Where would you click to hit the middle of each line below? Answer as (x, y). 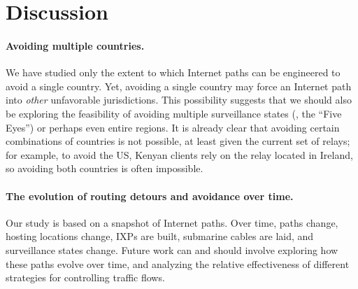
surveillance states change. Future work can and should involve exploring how (172, 249)
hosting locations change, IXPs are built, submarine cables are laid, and (160, 236)
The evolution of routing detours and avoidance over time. (150, 196)
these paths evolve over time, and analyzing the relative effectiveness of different (178, 263)
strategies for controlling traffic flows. (85, 277)
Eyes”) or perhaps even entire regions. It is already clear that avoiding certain (173, 127)
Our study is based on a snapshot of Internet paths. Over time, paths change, (172, 222)
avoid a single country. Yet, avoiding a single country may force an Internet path (179, 86)
